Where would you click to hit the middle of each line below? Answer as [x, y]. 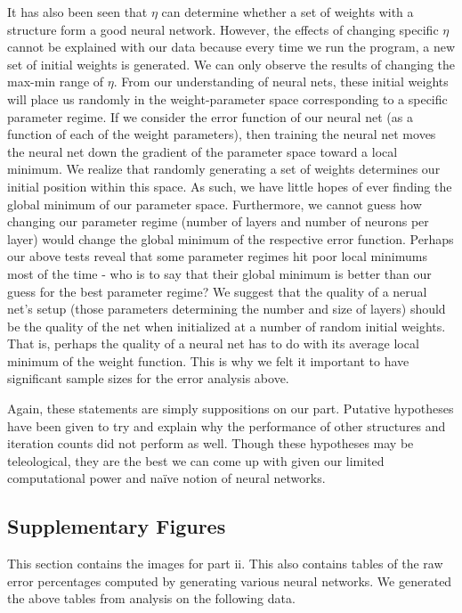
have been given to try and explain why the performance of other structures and [227, 425]
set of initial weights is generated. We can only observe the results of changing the [231, 64]
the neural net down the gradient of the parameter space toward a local [203, 151]
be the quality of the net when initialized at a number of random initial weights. [227, 326]
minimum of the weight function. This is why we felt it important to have [208, 360]
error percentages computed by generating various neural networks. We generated [230, 580]
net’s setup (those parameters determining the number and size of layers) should [227, 309]
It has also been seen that [77, 12]
